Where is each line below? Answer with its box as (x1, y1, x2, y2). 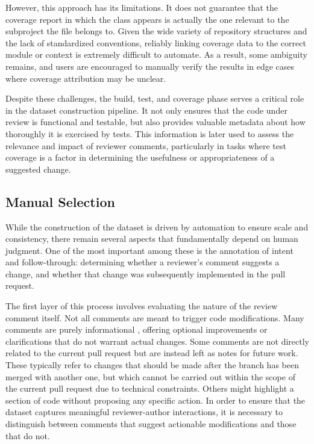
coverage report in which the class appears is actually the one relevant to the (5, 13, 289, 25)
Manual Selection (5, 192, 115, 211)
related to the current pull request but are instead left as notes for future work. (5, 347, 298, 359)
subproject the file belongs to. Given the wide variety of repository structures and (5, 25, 307, 37)
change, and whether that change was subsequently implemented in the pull (5, 267, 286, 280)
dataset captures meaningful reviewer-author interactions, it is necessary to (5, 405, 283, 418)
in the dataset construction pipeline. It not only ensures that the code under (5, 103, 287, 116)
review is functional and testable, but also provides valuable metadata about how (5, 116, 306, 128)
